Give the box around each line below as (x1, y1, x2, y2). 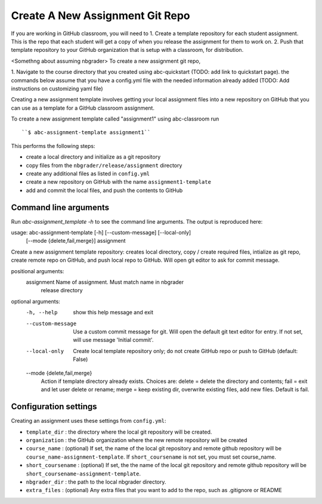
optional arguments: (11, 298, 61, 305)
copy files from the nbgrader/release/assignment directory (26, 162, 182, 169)
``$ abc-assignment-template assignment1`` (21, 129, 151, 136)
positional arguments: (11, 267, 64, 274)
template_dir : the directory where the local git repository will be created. (26, 428, 212, 435)
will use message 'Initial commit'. (73, 336, 154, 344)
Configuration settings (11, 401, 98, 412)
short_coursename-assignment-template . (26, 470, 141, 477)
